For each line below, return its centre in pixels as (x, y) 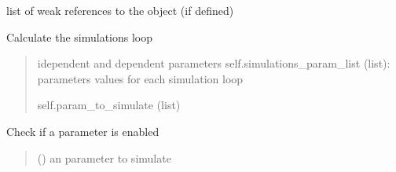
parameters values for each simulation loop (140, 78)
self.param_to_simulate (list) (109, 105)
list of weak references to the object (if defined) (120, 10)
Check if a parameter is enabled (83, 131)
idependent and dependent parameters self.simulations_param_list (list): (214, 63)
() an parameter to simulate (104, 157)
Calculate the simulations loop (80, 37)
